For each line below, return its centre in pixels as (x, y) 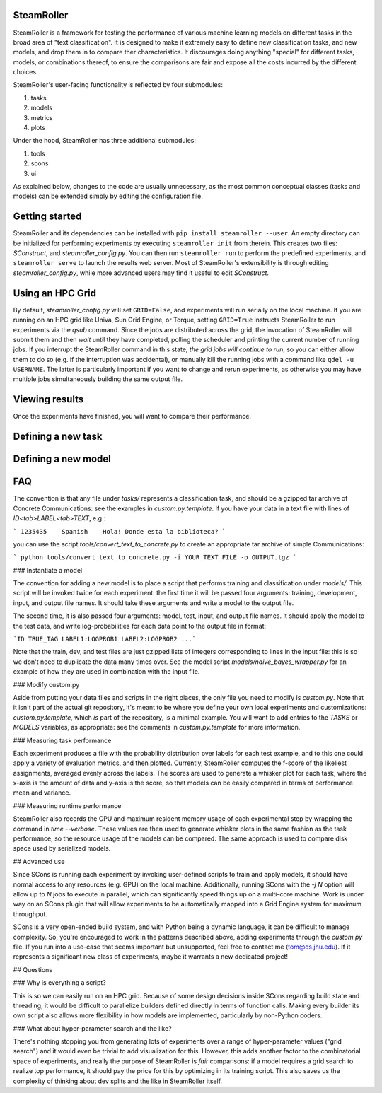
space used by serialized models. (62, 848)
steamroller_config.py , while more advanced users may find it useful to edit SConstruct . (141, 273)
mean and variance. (42, 793)
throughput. (30, 914)
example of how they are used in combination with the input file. (106, 672)
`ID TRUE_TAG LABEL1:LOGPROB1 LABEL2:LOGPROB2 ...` (105, 639)
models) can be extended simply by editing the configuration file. (108, 196)
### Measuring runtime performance (67, 805)
